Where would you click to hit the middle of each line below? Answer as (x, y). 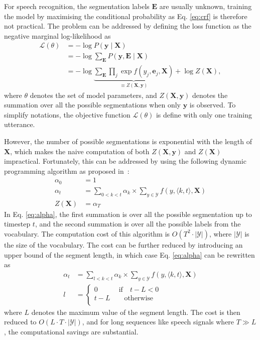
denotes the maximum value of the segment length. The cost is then (136, 312)
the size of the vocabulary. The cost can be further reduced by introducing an (123, 244)
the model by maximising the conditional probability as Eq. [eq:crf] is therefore (126, 16)
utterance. (20, 124)
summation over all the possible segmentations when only (92, 105)
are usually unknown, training (206, 6)
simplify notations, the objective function (67, 114)
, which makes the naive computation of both (80, 151)
